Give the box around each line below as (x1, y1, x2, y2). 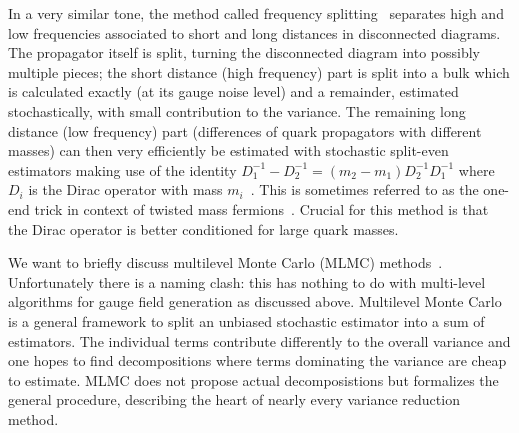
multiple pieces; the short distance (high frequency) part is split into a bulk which (8, 61, 510, 82)
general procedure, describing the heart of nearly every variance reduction (8, 389, 460, 410)
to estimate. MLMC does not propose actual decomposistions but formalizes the (8, 369, 499, 390)
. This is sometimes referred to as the (250, 179, 479, 200)
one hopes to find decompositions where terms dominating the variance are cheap (8, 350, 507, 371)
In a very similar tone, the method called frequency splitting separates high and (8, 3, 504, 23)
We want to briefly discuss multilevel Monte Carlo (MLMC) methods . (8, 252, 443, 273)
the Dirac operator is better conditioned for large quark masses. (8, 218, 399, 239)
